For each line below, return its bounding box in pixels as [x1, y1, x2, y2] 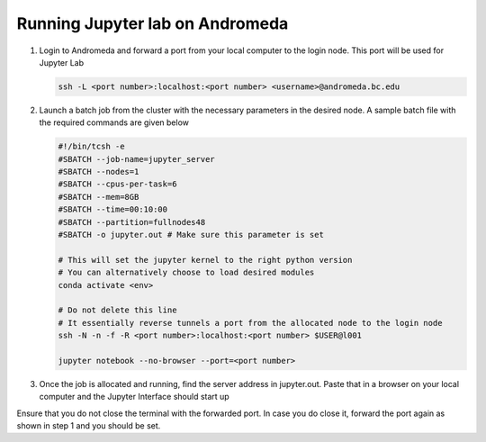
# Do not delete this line [58, 305, 177, 315]
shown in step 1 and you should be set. [16, 420, 161, 431]
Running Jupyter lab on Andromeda [16, 14, 289, 33]
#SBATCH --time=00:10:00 [58, 204, 168, 215]
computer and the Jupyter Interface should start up [39, 392, 229, 402]
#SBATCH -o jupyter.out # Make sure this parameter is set [58, 230, 324, 240]
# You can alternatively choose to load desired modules [58, 267, 315, 278]
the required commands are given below [39, 117, 189, 128]
